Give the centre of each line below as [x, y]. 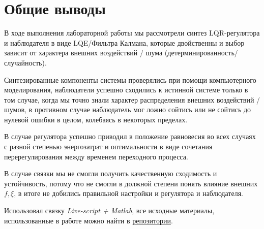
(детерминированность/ [201, 53]
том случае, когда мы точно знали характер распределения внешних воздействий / [132, 99]
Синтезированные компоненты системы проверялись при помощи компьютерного [130, 79]
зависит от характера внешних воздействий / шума [83, 53]
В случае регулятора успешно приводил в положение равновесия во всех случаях [130, 136]
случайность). [25, 62]
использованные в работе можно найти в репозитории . [89, 220]
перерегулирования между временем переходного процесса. [96, 156]
